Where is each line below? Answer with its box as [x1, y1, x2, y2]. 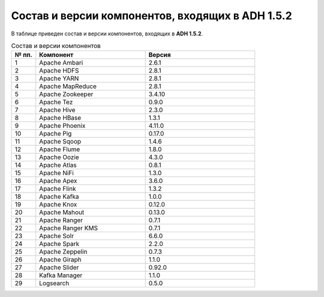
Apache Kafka [39, 193, 79, 201]
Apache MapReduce [39, 82, 97, 91]
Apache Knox [39, 200, 77, 209]
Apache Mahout [39, 208, 85, 217]
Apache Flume [39, 145, 80, 154]
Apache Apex [39, 177, 77, 185]
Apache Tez [39, 98, 73, 106]
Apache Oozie [39, 153, 79, 161]
